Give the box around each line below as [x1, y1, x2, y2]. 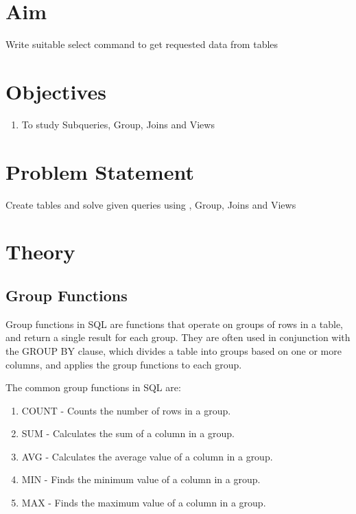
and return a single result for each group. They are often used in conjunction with [5, 330, 351, 344]
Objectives [5, 77, 106, 105]
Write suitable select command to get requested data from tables [5, 37, 278, 51]
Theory [5, 237, 75, 266]
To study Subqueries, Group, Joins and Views [21, 117, 215, 131]
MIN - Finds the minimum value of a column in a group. [21, 472, 261, 487]
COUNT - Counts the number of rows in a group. [21, 403, 231, 417]
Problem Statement [5, 157, 194, 185]
